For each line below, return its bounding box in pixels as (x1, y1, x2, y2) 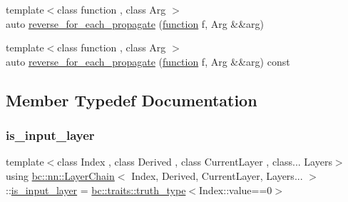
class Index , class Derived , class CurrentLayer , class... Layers (57, 154, 332, 169)
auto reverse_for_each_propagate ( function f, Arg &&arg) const (6, 54, 290, 69)
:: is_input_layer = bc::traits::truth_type (6, 182, 186, 197)
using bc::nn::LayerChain (6, 168, 115, 183)
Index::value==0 (199, 182, 272, 197)
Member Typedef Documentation (6, 89, 257, 111)
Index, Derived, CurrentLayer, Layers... (131, 168, 303, 183)
